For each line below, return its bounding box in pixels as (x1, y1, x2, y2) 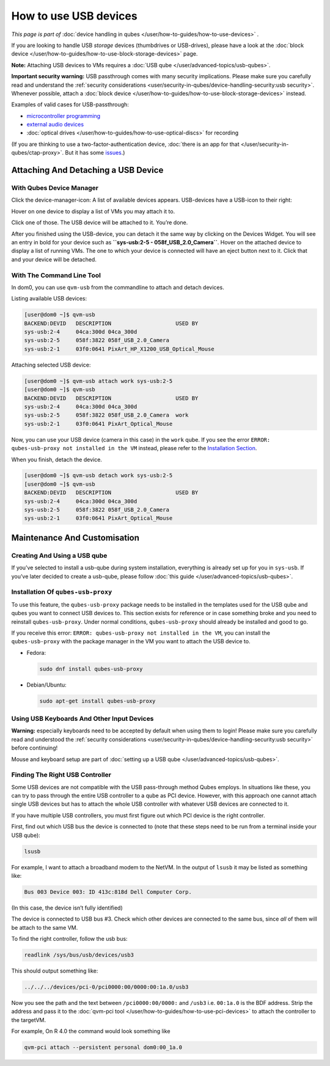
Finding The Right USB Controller (11, 770, 111, 779)
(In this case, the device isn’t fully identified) (11, 904, 123, 911)
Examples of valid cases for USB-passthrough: (11, 101, 130, 108)
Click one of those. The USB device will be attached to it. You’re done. (11, 219, 188, 226)
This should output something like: (11, 967, 98, 974)
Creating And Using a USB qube (11, 551, 108, 560)
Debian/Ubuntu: (26, 681, 67, 688)
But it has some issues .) (65, 149, 125, 156)
